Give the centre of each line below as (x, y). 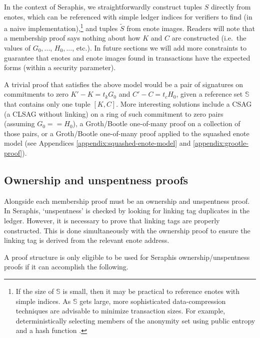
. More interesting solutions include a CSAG (184, 104)
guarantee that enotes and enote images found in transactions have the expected (127, 57)
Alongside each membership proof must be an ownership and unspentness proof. (127, 201)
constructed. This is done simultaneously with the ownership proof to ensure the (127, 230)
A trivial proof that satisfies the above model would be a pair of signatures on (124, 84)
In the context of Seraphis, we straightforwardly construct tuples (103, 7)
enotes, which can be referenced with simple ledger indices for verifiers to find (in (128, 16)
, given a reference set (209, 94)
